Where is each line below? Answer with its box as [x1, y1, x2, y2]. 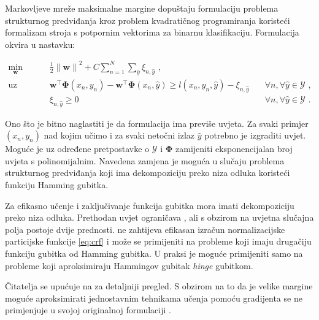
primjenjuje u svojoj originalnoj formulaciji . [5, 303, 171, 316]
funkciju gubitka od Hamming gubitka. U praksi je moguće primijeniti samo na [5, 246, 303, 259]
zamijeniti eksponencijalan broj [175, 142, 293, 155]
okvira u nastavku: [5, 37, 75, 50]
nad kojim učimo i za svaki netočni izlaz [44, 129, 195, 142]
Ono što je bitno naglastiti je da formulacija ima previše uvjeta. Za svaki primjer [5, 116, 309, 129]
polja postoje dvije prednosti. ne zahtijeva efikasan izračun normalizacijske [5, 223, 285, 235]
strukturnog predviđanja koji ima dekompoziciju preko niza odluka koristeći [5, 166, 290, 179]
